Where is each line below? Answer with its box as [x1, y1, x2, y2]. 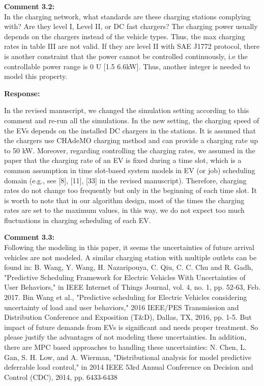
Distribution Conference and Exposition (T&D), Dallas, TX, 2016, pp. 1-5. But [4, 312, 252, 322]
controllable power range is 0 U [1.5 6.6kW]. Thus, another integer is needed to [4, 61, 250, 71]
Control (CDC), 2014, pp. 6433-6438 [4, 371, 118, 382]
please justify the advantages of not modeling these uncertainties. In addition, [4, 332, 247, 342]
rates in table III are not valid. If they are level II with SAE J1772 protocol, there [4, 41, 260, 51]
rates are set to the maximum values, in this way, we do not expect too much [4, 205, 245, 215]
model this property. [4, 71, 68, 81]
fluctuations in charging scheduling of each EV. [4, 214, 151, 225]
